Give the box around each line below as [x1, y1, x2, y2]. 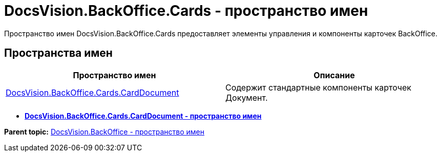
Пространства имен [4, 47, 113, 60]
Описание [313, 70, 355, 80]
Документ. [225, 92, 268, 103]
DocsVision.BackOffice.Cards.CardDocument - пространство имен [25, 111, 262, 120]
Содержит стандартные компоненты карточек [225, 82, 411, 93]
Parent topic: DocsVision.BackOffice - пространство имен [4, 127, 204, 136]
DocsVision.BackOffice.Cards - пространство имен [4, 2, 368, 19]
